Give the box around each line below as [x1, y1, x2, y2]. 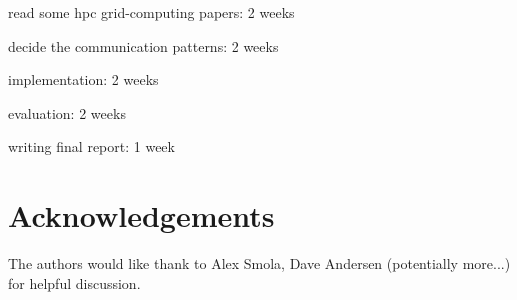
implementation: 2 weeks [8, 69, 159, 90]
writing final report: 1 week [8, 136, 175, 157]
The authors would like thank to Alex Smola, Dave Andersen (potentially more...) [8, 253, 511, 274]
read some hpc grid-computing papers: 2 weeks [8, 2, 295, 22]
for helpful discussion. [8, 272, 141, 293]
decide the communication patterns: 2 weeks [8, 35, 279, 56]
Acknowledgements [8, 195, 275, 236]
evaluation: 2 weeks [8, 102, 126, 123]
